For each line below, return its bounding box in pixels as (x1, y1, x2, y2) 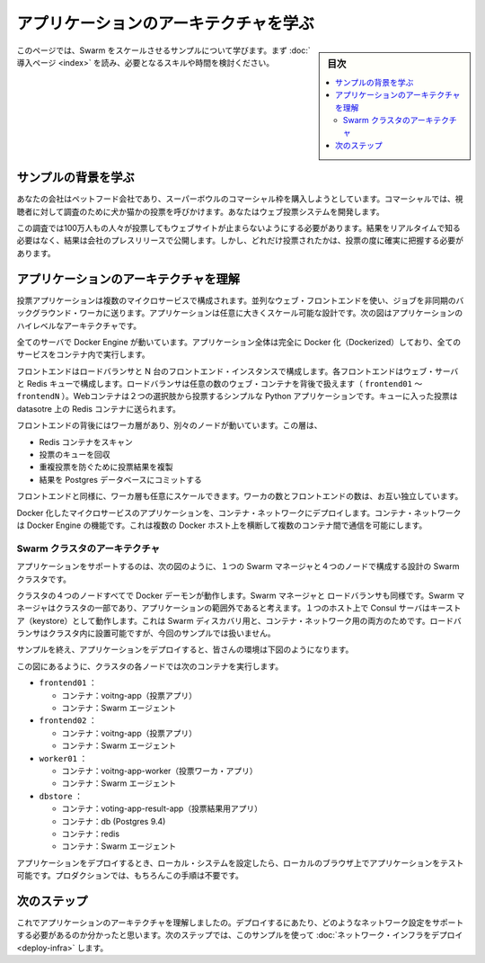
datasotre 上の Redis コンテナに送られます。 (16, 403, 181, 414)
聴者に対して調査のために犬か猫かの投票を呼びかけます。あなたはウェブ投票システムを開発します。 (16, 206, 385, 217)
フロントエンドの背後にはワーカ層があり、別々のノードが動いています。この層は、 (16, 420, 322, 431)
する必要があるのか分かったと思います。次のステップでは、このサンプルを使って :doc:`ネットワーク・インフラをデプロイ (16, 930, 463, 941)
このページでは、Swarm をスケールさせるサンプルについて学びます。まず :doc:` (16, 45, 311, 56)
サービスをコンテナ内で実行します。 (16, 349, 150, 360)
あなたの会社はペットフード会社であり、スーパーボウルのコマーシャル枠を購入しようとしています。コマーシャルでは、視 (16, 193, 463, 204)
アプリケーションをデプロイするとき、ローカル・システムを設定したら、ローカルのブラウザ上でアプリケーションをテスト (16, 857, 464, 868)
